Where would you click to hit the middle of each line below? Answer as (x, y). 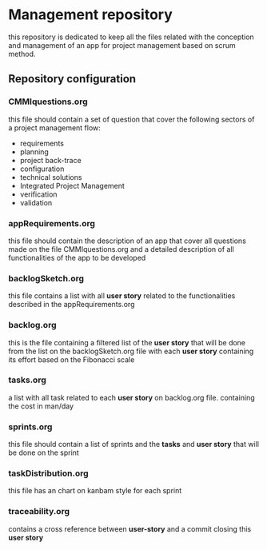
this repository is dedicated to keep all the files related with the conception (131, 37)
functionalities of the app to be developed (77, 257)
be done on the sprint (44, 452)
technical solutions (51, 177)
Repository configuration (72, 79)
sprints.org (30, 427)
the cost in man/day (41, 406)
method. (22, 54)
